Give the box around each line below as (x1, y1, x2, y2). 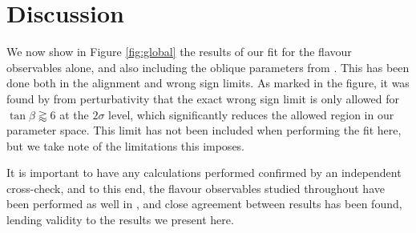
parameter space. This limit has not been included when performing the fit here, (6, 122, 402, 139)
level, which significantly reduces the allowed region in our (108, 106, 394, 123)
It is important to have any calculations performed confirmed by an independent (6, 164, 402, 181)
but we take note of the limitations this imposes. (6, 137, 245, 154)
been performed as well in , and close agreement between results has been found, (6, 195, 402, 212)
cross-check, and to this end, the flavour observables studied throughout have (6, 179, 385, 196)
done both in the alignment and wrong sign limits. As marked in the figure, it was (6, 74, 410, 91)
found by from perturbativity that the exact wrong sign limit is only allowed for (6, 90, 400, 106)
